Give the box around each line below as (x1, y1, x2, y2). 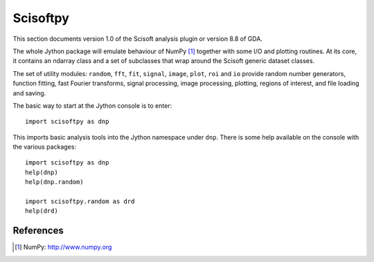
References (12, 225, 64, 236)
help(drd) (25, 207, 58, 215)
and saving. (12, 88, 46, 97)
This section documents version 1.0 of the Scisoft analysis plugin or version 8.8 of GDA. (12, 35, 263, 43)
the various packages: (12, 142, 76, 151)
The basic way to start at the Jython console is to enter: (12, 101, 172, 110)
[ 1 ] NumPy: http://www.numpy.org (15, 243, 112, 252)
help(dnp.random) (25, 178, 84, 186)
